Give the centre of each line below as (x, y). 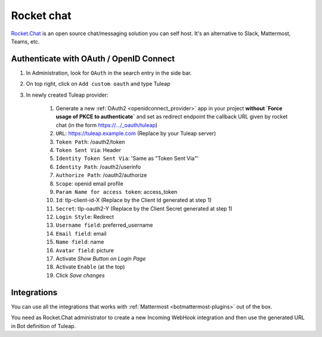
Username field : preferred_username (104, 225)
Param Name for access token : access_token (117, 191)
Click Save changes (80, 275)
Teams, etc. (25, 41)
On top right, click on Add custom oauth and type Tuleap (98, 84)
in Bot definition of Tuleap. (44, 326)
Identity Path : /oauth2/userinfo (98, 166)
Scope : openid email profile (89, 183)
